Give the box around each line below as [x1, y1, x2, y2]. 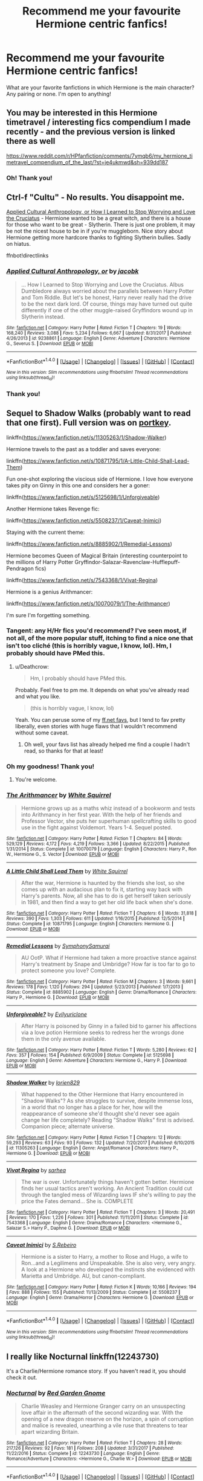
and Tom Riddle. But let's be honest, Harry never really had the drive [21, 294, 192, 301]
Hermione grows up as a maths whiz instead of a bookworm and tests [21, 805, 195, 812]
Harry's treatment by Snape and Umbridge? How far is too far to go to [21, 960, 195, 968]
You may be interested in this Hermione [6, 108, 158, 118]
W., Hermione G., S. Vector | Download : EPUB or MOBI [6, 852, 120, 858]
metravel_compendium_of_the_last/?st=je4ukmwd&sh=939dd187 [6, 158, 169, 165]
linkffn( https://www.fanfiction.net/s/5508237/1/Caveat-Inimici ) [6, 516, 162, 524]
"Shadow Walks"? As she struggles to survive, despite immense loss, [21, 1097, 193, 1105]
